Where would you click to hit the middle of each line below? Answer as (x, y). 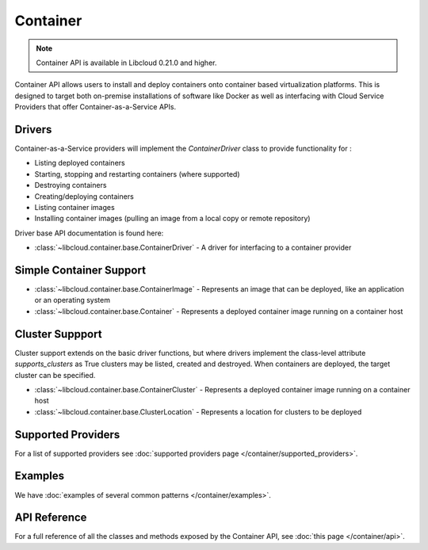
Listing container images (75, 207)
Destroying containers (71, 185)
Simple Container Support (80, 270)
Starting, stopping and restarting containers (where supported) (138, 174)
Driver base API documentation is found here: (89, 233)
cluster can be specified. (55, 375)
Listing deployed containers (80, 163)
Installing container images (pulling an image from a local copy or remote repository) (172, 219)
